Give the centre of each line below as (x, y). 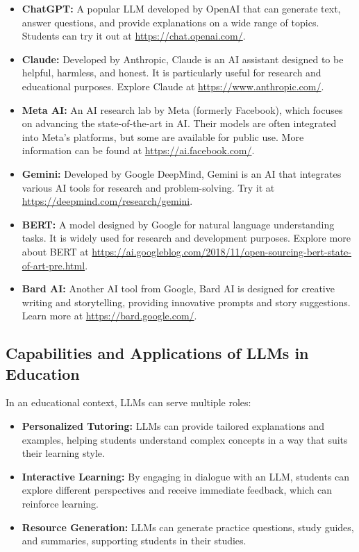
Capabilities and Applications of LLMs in (157, 353)
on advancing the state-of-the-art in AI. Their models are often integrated (179, 123)
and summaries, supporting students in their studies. (134, 541)
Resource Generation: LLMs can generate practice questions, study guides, (188, 527)
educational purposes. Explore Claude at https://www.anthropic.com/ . (173, 86)
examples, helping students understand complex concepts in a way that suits (185, 439)
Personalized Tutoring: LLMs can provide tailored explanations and (173, 426)
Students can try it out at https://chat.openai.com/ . (134, 36)
